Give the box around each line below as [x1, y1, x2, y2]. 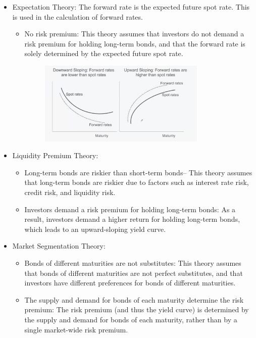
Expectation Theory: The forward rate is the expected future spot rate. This [12, 2, 250, 12]
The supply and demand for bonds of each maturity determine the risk [24, 294, 244, 305]
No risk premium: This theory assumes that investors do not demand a [24, 28, 244, 39]
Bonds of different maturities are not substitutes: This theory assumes [24, 257, 241, 268]
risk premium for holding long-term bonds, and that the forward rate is [24, 38, 245, 49]
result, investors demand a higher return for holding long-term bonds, [24, 214, 240, 224]
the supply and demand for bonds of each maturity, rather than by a [24, 314, 237, 324]
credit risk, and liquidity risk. [24, 187, 116, 198]
